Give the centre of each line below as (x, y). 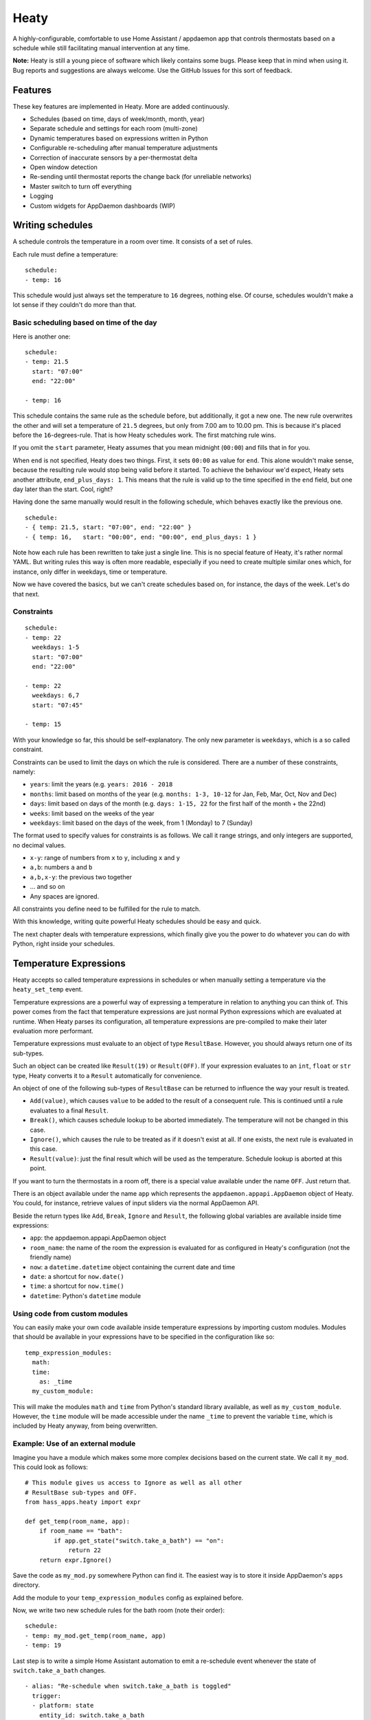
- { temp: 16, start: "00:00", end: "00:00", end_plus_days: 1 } (141, 537)
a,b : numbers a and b (61, 868)
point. (38, 1168)
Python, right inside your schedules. (64, 944)
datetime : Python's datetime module (85, 1296)
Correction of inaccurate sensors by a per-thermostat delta (114, 158)
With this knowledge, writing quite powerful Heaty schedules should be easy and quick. (137, 921)
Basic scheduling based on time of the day (85, 323)
